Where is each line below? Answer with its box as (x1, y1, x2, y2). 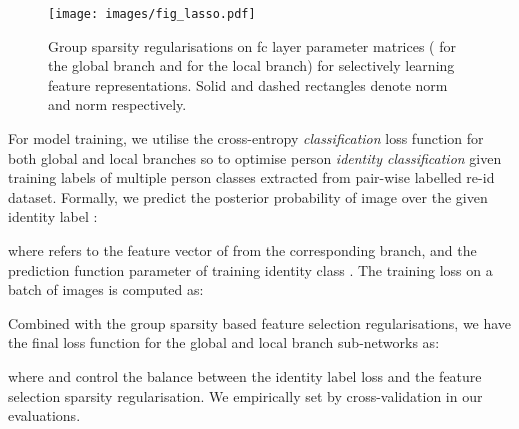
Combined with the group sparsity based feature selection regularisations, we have (8, 312, 512, 333)
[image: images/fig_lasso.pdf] (48, 7, 256, 21)
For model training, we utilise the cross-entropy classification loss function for (8, 128, 484, 149)
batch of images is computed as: (8, 279, 204, 300)
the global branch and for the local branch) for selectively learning (48, 55, 455, 76)
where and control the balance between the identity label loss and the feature (8, 365, 482, 386)
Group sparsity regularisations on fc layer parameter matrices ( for (48, 35, 457, 56)
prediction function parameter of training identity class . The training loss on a (8, 259, 493, 280)
